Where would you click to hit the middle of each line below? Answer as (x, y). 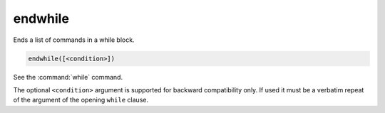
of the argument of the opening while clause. (81, 100)
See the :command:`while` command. (68, 77)
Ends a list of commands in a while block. (74, 40)
